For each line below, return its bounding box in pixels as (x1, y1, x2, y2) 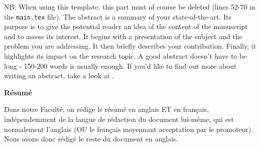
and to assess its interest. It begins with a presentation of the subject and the (4, 31, 242, 41)
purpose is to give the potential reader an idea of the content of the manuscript (4, 21, 248, 32)
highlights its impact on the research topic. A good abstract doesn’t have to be (4, 51, 247, 61)
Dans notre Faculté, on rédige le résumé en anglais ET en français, (4, 104, 209, 114)
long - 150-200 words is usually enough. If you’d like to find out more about (4, 60, 237, 71)
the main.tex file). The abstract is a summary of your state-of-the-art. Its (4, 11, 231, 22)
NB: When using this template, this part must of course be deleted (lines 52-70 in (4, 2, 255, 12)
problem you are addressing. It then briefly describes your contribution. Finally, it (4, 41, 256, 51)
